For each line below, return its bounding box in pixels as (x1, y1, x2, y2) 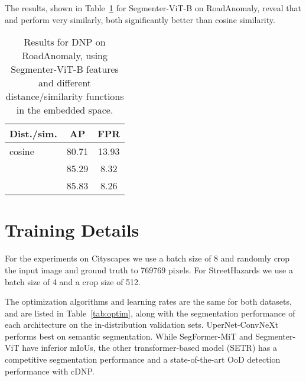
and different (38, 76, 92, 90)
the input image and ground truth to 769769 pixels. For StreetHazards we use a (5, 263, 293, 276)
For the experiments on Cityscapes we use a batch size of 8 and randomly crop (5, 252, 290, 264)
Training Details (5, 218, 139, 242)
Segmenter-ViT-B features (11, 62, 119, 76)
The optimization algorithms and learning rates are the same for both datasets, (5, 295, 292, 308)
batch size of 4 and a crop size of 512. (5, 275, 141, 288)
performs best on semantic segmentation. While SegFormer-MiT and (5, 330, 253, 342)
